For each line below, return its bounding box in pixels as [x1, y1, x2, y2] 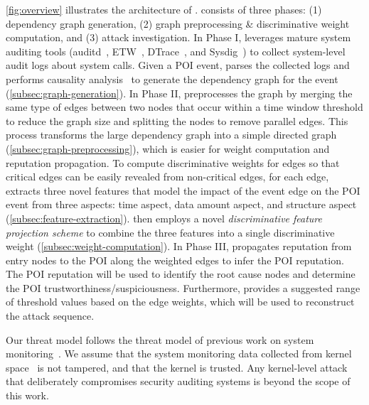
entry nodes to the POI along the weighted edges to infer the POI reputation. [6, 252, 344, 267]
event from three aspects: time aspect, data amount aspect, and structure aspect [6, 197, 357, 212]
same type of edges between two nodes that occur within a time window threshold [6, 99, 363, 114]
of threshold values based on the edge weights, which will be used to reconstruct [6, 294, 355, 309]
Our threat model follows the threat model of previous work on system [6, 332, 314, 347]
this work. [6, 388, 49, 403]
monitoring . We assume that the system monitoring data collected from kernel [6, 346, 352, 361]
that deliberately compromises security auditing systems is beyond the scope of [6, 374, 351, 389]
